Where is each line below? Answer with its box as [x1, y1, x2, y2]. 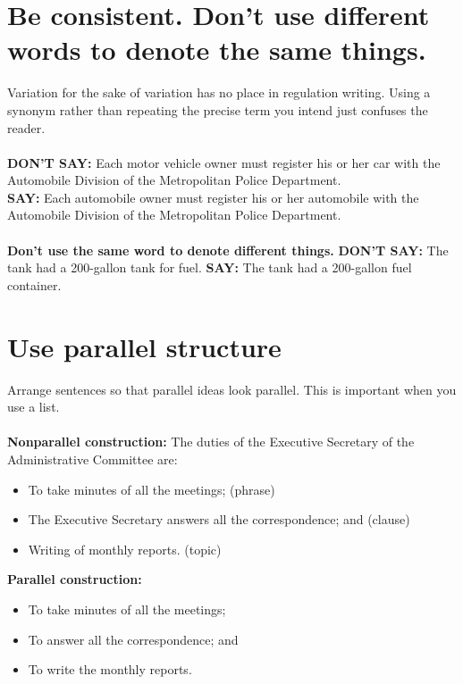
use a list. [7, 397, 60, 416]
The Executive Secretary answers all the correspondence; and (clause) [28, 510, 410, 529]
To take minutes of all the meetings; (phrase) [28, 480, 275, 498]
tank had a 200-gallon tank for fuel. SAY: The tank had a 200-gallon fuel [7, 258, 412, 277]
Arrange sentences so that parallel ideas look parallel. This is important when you [7, 380, 457, 398]
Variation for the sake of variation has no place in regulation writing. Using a [7, 83, 431, 102]
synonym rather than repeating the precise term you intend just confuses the [7, 100, 428, 119]
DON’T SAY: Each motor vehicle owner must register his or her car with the [7, 153, 441, 171]
